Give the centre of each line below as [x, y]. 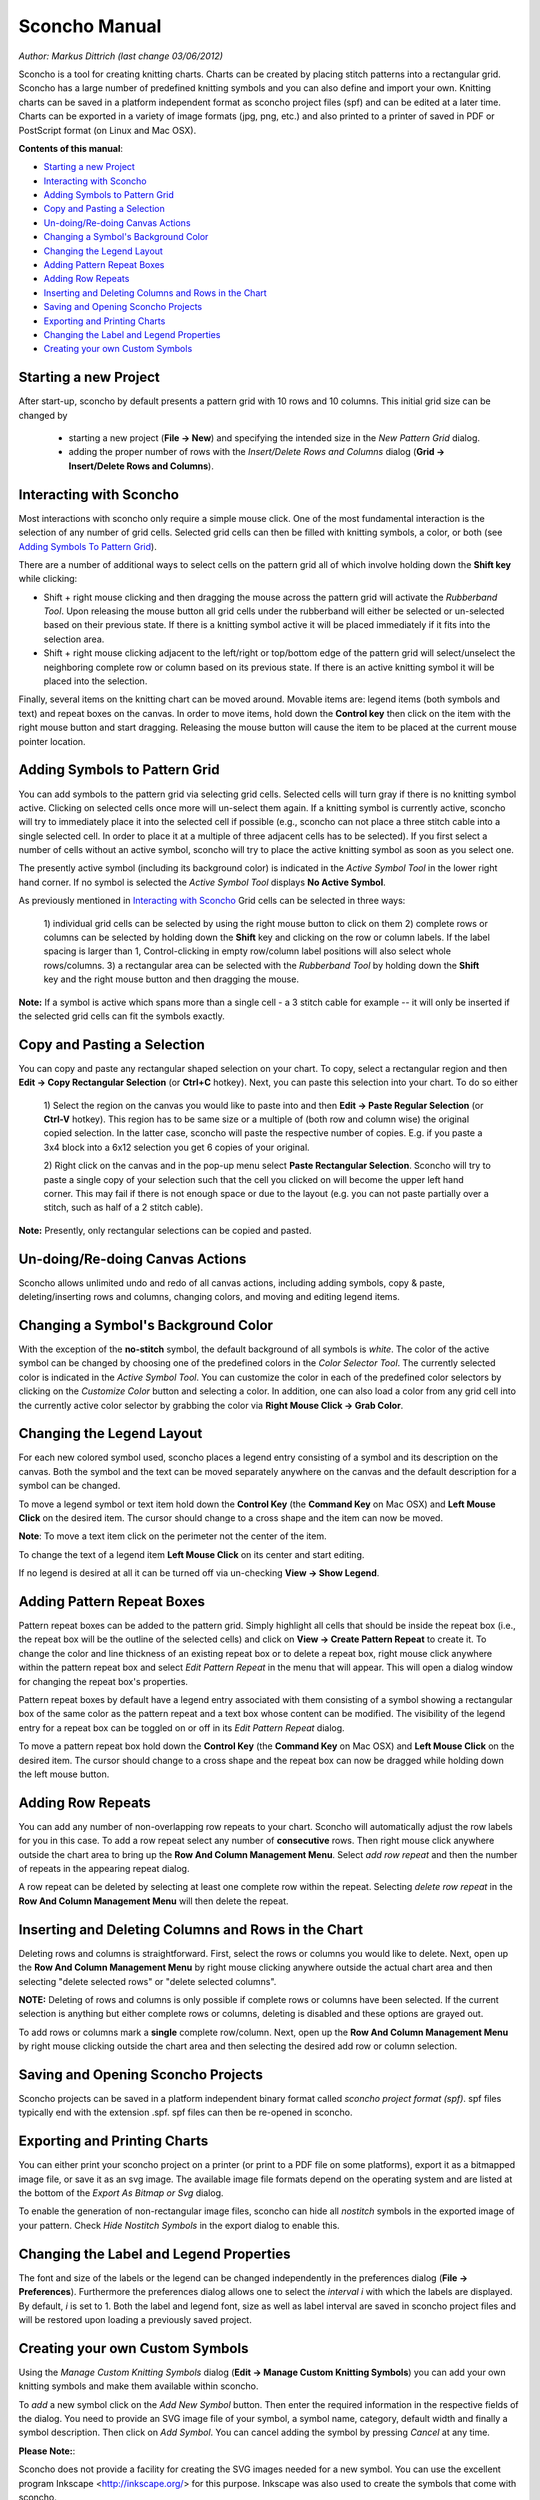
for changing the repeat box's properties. [103, 1681]
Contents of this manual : [71, 148]
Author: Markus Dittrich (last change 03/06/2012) [121, 56]
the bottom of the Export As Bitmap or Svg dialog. [121, 2193]
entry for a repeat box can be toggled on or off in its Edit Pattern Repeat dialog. [181, 1727]
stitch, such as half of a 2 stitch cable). [123, 1207]
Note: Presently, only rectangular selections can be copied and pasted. [165, 1230]
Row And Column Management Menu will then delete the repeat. [153, 1901]
